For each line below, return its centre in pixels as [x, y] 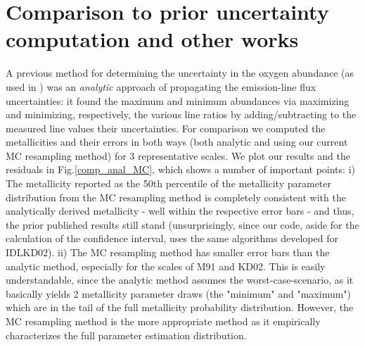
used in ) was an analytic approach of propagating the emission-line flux [161, 86]
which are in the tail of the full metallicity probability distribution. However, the [180, 307]
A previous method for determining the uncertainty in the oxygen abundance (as [180, 73]
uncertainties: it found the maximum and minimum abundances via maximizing [178, 100]
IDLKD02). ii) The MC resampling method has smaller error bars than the [168, 252]
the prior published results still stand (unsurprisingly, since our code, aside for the [182, 224]
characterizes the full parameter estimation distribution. [126, 335]
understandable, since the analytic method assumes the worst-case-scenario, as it [180, 280]
